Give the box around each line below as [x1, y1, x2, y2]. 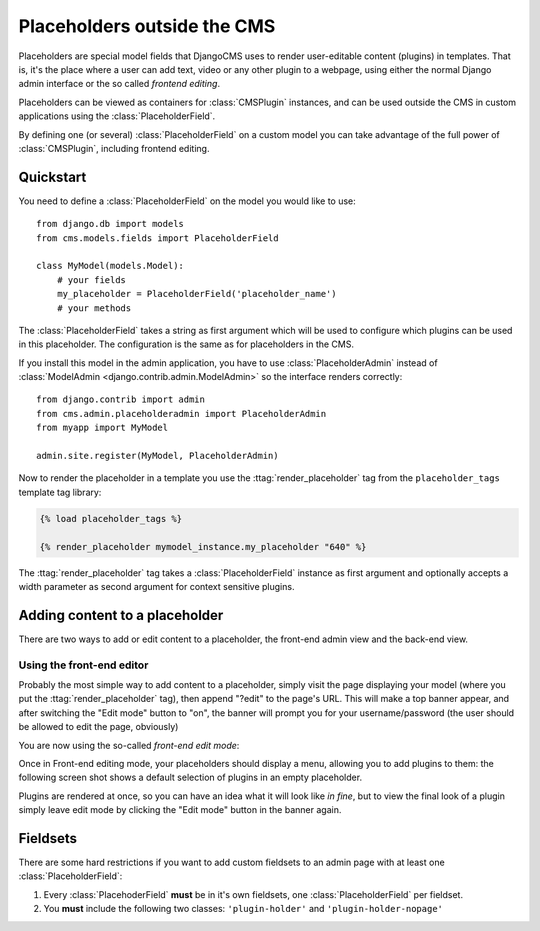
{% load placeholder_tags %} [39, 513, 183, 524]
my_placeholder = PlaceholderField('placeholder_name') [56, 288, 337, 300]
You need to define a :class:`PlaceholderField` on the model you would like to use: [18, 195, 357, 207]
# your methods [56, 302, 132, 314]
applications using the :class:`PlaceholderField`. [18, 110, 216, 122]
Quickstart [18, 168, 87, 185]
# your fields [56, 274, 127, 285]
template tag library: [18, 486, 102, 498]
